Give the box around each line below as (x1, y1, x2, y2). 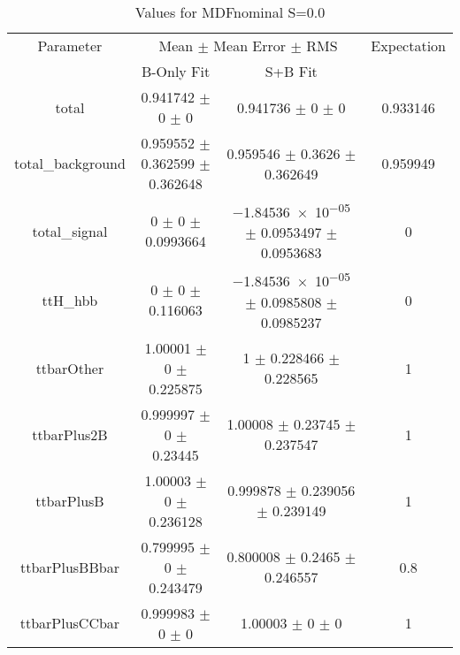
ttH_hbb (42, 289, 98, 310)
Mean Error (213, 35, 287, 56)
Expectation (371, 35, 446, 56)
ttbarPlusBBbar (19, 556, 119, 577)
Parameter (37, 35, 103, 56)
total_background (14, 153, 126, 173)
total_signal (32, 220, 108, 241)
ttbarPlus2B (32, 423, 108, 445)
